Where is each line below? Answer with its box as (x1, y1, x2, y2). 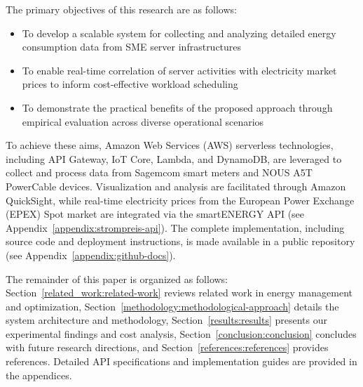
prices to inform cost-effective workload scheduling (22, 77, 238, 91)
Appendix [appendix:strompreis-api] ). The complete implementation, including (6, 220, 345, 235)
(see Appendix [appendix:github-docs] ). (6, 247, 176, 262)
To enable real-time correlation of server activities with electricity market (22, 63, 337, 77)
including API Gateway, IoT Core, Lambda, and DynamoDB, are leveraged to (6, 151, 342, 166)
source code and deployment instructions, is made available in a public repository (6, 234, 355, 249)
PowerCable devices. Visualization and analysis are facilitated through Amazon (6, 178, 346, 193)
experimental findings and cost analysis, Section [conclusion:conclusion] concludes (6, 326, 357, 341)
